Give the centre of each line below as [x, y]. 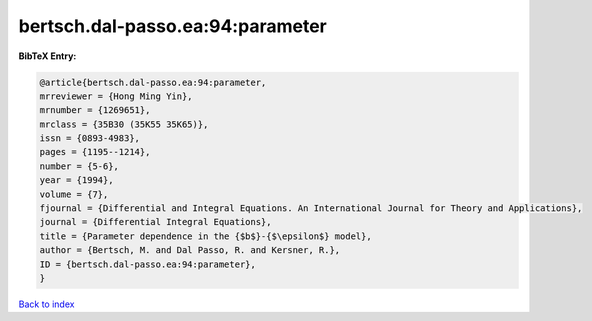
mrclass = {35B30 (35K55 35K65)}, [124, 124]
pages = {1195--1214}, [95, 152]
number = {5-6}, [79, 166]
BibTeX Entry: [47, 56]
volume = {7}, [74, 194]
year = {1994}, [76, 180]
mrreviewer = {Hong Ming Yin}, [116, 96]
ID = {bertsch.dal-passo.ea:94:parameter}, [148, 264]
